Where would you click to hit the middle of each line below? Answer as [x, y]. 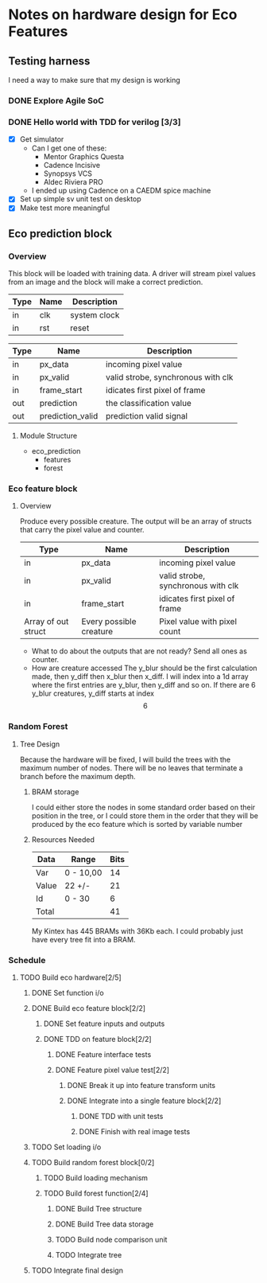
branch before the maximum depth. [78, 776]
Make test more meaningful [64, 208]
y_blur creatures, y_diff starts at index [93, 693]
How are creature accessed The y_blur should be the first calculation [144, 668]
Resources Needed [63, 839]
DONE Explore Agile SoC [56, 100]
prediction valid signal [147, 416]
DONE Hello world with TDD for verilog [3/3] [95, 122]
